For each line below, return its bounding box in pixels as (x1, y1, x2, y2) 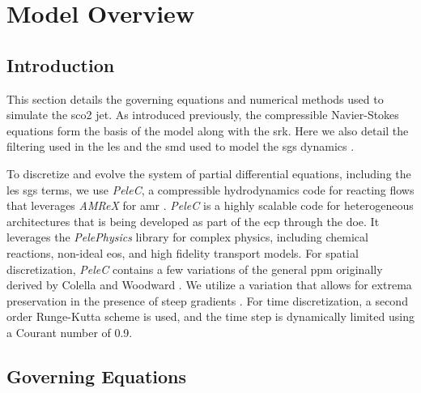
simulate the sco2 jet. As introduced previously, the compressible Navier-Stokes (6, 106, 399, 123)
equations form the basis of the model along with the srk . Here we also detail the (6, 122, 409, 139)
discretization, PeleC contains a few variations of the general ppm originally (6, 260, 383, 277)
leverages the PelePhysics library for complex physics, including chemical (6, 229, 368, 246)
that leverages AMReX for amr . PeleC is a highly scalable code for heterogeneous (6, 197, 414, 214)
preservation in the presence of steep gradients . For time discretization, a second (6, 292, 408, 309)
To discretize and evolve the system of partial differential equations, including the (6, 164, 411, 182)
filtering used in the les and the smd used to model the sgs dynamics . (6, 138, 355, 155)
